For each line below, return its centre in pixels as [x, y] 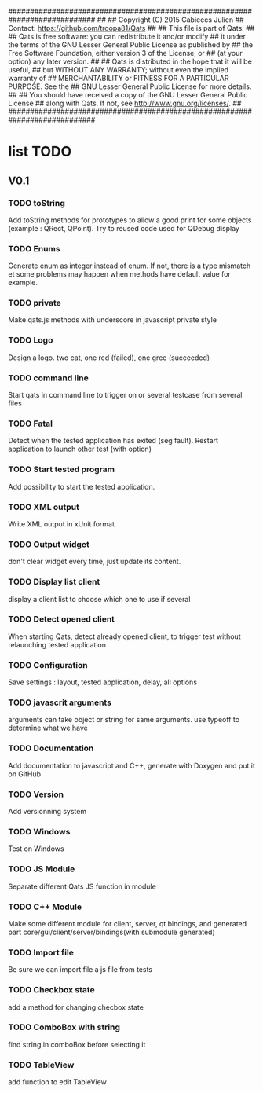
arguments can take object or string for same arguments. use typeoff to [124, 720]
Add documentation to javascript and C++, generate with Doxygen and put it [131, 765]
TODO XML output [44, 507]
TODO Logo [31, 340]
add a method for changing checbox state [76, 1007]
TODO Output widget [49, 544]
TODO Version [36, 794]
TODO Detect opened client [62, 619]
